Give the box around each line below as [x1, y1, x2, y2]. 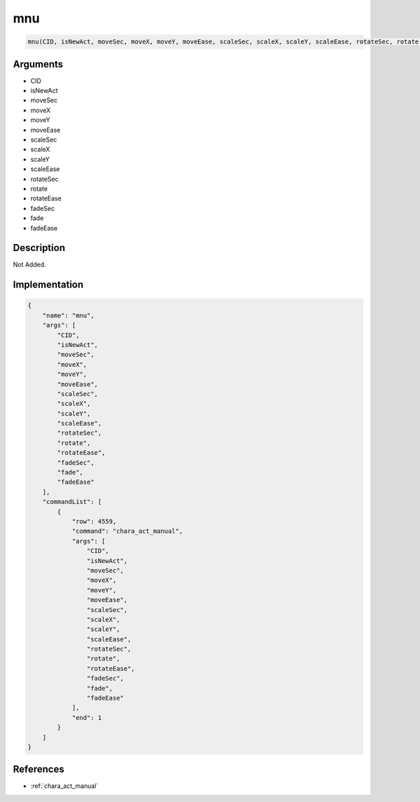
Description [13, 242, 66, 254]
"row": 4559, [71, 517, 117, 525]
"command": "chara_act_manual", [71, 527, 183, 536]
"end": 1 [71, 714, 102, 721]
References [13, 763, 64, 775]
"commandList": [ [42, 498, 102, 506]
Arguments [13, 58, 64, 70]
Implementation [13, 279, 84, 291]
